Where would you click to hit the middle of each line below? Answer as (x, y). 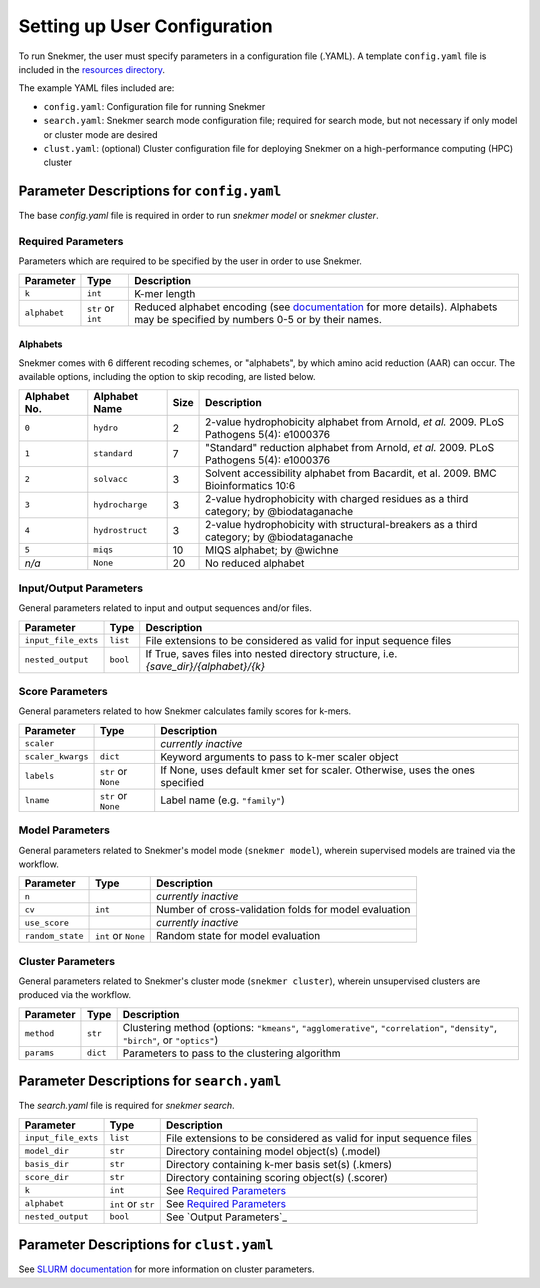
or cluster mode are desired (101, 134)
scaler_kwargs (56, 756)
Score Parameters (63, 692)
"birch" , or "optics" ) (170, 1040)
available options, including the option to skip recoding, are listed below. (167, 377)
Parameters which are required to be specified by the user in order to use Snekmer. (190, 261)
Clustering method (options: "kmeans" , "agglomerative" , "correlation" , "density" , (310, 1027)
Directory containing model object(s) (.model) (273, 1151)
